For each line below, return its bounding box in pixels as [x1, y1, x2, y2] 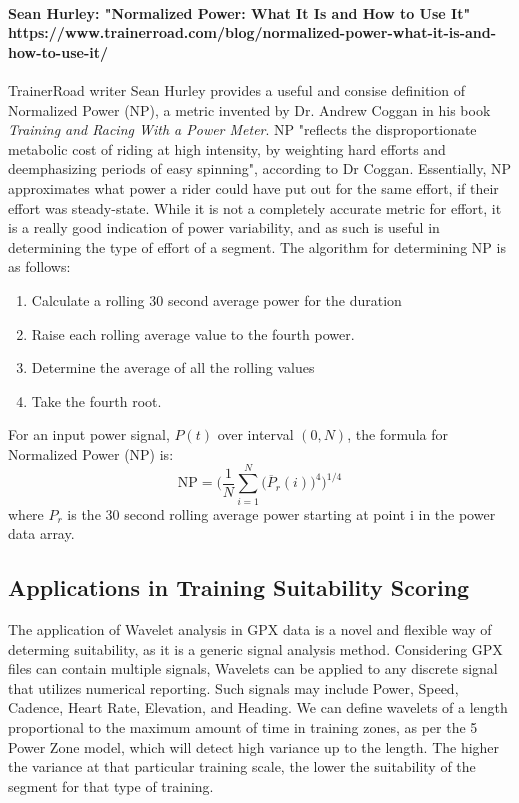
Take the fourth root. [31, 390, 162, 411]
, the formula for [347, 424, 448, 445]
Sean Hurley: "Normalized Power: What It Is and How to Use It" [8, 2, 471, 23]
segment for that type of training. [8, 775, 214, 796]
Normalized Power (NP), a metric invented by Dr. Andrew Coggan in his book [8, 99, 491, 120]
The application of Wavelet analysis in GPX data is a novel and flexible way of [8, 619, 492, 639]
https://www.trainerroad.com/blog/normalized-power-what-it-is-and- [8, 22, 497, 43]
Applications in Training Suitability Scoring [8, 572, 470, 603]
